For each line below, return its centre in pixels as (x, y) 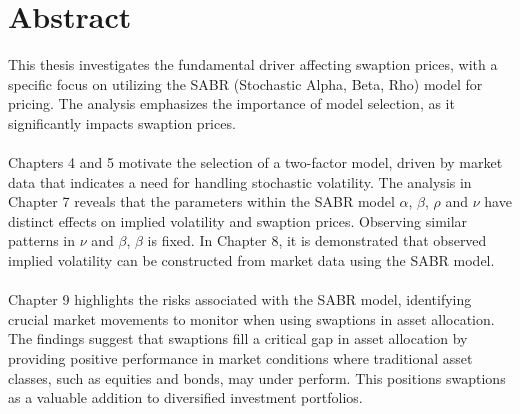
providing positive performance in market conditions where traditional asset (240, 358)
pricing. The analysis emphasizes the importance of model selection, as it (231, 103)
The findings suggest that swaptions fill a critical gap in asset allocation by (238, 338)
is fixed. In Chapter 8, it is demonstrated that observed (317, 240)
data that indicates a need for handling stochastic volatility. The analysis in (240, 181)
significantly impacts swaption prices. (122, 122)
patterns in (42, 240)
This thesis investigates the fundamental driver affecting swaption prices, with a (253, 64)
